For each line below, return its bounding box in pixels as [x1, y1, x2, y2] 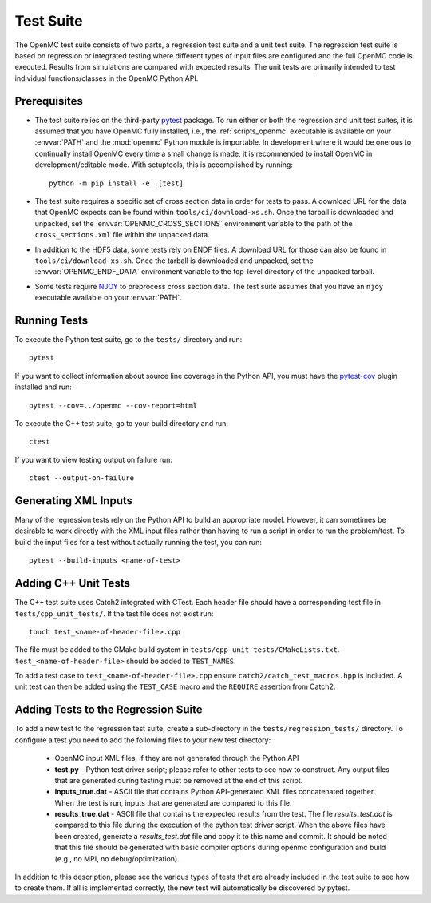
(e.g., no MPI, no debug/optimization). [54, 853, 180, 863]
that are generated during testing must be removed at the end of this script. [54, 775, 303, 785]
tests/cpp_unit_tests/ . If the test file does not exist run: [14, 608, 214, 619]
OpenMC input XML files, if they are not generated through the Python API [54, 754, 299, 763]
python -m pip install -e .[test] [49, 178, 184, 188]
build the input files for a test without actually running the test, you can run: [14, 537, 263, 547]
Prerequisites [14, 94, 83, 108]
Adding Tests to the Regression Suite [14, 703, 203, 717]
